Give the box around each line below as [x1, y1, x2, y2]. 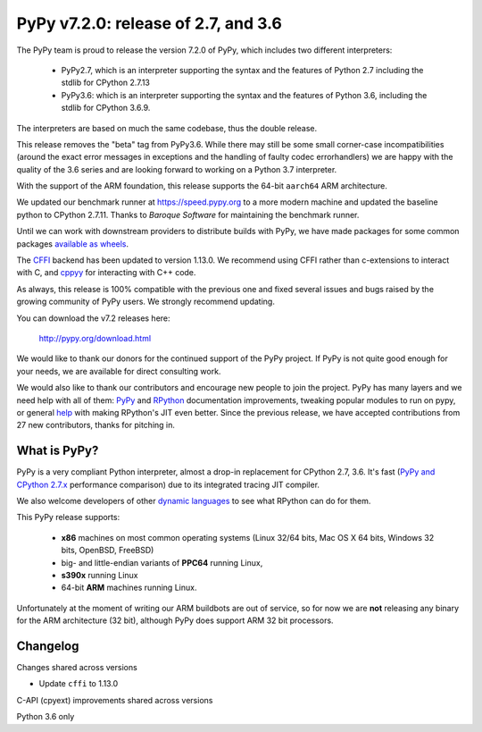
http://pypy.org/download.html [38, 332, 152, 343]
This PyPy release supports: [16, 512, 120, 523]
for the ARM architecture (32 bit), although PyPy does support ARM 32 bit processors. [16, 615, 334, 626]
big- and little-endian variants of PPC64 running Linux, [61, 557, 263, 568]
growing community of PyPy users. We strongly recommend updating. [16, 296, 276, 307]
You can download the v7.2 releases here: [16, 313, 170, 324]
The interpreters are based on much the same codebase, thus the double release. [16, 122, 317, 133]
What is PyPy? [16, 443, 99, 459]
